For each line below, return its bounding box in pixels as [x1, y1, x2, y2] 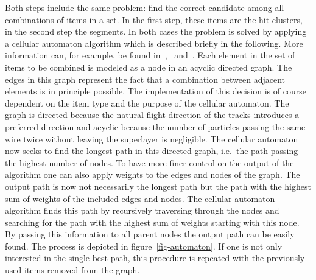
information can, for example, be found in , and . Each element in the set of [5, 49, 295, 61]
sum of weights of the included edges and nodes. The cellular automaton [5, 192, 275, 205]
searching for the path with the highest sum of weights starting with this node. [5, 215, 300, 228]
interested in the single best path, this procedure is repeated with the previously [5, 251, 305, 264]
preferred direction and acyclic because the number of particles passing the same [5, 120, 306, 133]
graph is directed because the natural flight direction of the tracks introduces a [5, 108, 300, 121]
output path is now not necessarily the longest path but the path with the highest [5, 180, 311, 192]
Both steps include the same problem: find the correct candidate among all [5, 1, 284, 13]
